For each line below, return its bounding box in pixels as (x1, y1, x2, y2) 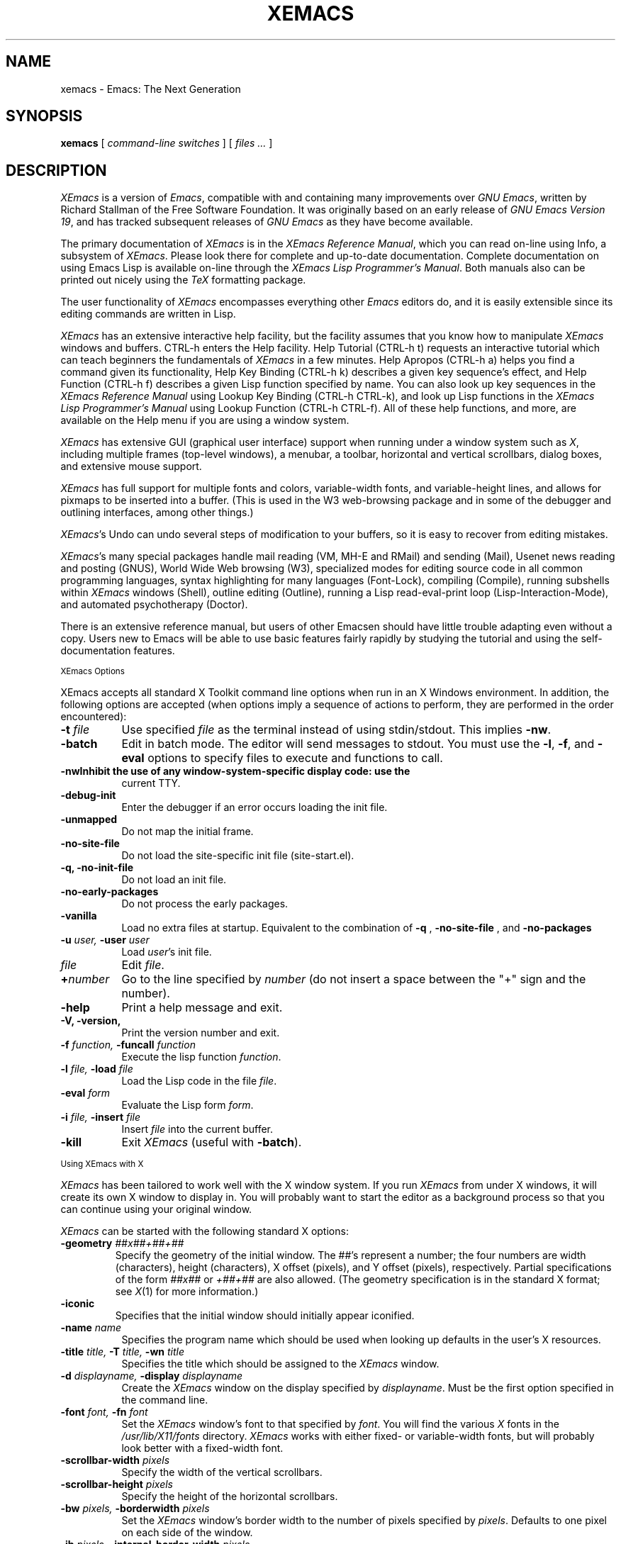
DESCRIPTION (6, 161, 107, 179)
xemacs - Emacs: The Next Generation (60, 82, 241, 95)
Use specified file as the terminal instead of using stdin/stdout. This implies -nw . (121, 722, 552, 737)
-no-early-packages (60, 885, 159, 898)
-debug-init (60, 789, 116, 802)
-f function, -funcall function (60, 1039, 196, 1051)
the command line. (121, 1394, 208, 1406)
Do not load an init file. (121, 873, 227, 886)
